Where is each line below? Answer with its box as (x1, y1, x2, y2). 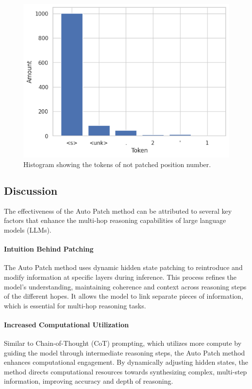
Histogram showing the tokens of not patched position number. (23, 159, 211, 169)
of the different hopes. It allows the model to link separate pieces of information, (4, 291, 243, 301)
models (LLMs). (4, 224, 51, 235)
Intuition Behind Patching (4, 244, 94, 254)
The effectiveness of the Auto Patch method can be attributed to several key (4, 205, 232, 216)
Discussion (4, 183, 58, 198)
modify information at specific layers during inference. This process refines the (4, 271, 237, 282)
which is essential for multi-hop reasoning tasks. (4, 300, 146, 310)
